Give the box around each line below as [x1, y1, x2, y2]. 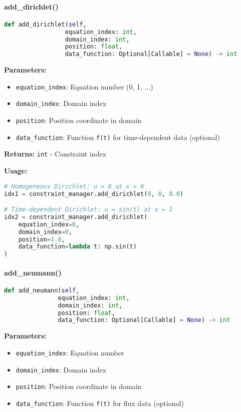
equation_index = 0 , [18, 220, 80, 228]
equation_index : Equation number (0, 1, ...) [16, 81, 153, 91]
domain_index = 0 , [18, 228, 73, 235]
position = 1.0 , [18, 235, 65, 243]
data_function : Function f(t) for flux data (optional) [16, 397, 184, 408]
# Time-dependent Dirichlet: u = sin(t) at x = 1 [4, 206, 173, 213]
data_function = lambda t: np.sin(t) [18, 243, 137, 250]
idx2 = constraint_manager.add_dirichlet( [4, 213, 148, 220]
